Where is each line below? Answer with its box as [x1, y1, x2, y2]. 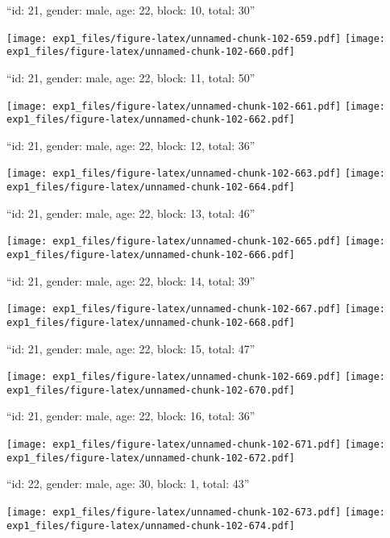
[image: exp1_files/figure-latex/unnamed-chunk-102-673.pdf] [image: [6, 506, 386, 518]
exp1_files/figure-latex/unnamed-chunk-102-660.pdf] [6, 46, 295, 58]
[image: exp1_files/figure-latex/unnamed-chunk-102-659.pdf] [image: [6, 32, 386, 44]
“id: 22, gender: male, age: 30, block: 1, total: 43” [6, 475, 250, 492]
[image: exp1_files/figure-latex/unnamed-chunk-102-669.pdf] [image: [6, 371, 386, 383]
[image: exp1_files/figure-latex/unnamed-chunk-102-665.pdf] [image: [6, 236, 386, 248]
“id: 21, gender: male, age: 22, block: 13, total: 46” [6, 204, 255, 221]
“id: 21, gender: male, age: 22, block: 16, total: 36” [6, 407, 255, 424]
